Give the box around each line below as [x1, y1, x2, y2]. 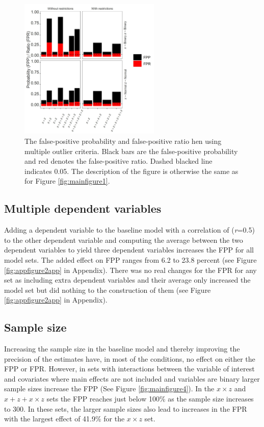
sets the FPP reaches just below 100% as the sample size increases [46, 393, 254, 404]
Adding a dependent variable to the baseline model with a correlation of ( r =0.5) [4, 224, 255, 235]
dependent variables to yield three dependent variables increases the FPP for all [4, 244, 254, 255]
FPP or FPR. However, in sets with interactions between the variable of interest [4, 363, 255, 374]
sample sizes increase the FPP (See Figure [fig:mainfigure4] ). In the [4, 383, 215, 394]
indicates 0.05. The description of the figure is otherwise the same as [24, 165, 239, 176]
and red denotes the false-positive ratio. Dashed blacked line [24, 156, 213, 166]
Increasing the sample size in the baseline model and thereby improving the [4, 343, 240, 354]
